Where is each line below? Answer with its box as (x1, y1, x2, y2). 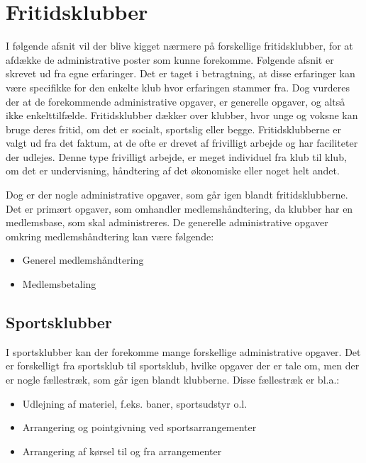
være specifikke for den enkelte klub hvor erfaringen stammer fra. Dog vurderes (6, 79, 350, 94)
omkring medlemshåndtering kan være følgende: (6, 228, 214, 243)
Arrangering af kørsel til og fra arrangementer (22, 443, 222, 458)
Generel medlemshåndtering (22, 252, 144, 267)
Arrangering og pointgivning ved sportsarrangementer (22, 420, 257, 435)
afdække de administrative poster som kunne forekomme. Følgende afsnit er (6, 52, 334, 67)
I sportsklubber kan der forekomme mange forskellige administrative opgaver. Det (6, 344, 361, 359)
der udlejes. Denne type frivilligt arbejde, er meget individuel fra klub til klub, (6, 149, 347, 164)
